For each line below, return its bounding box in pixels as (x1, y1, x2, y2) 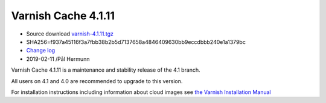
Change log (26, 47, 56, 54)
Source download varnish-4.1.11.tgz (26, 30, 114, 37)
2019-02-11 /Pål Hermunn (26, 55, 90, 63)
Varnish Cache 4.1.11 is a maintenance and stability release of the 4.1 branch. (11, 66, 200, 73)
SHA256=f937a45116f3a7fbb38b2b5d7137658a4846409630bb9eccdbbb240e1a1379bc (26, 38, 246, 45)
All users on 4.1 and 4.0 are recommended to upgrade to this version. (11, 77, 183, 84)
